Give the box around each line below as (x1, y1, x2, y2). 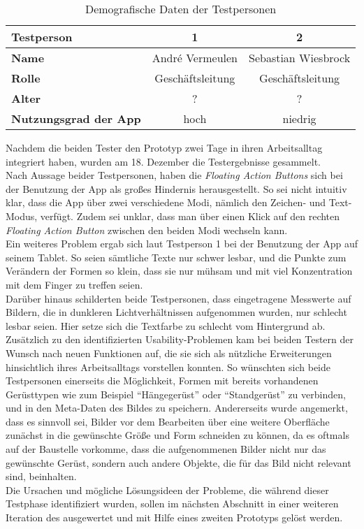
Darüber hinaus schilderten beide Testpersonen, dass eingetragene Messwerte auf (6, 291, 351, 305)
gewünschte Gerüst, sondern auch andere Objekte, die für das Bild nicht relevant (6, 455, 351, 470)
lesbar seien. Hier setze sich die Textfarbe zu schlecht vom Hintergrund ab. (6, 318, 326, 333)
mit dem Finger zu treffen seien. (6, 277, 143, 291)
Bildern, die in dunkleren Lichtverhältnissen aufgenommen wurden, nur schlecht (6, 305, 347, 319)
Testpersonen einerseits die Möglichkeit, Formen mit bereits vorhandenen (6, 373, 319, 388)
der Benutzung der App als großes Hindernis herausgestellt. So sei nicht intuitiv (6, 181, 347, 196)
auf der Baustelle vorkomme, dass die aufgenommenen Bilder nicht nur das (6, 442, 326, 456)
